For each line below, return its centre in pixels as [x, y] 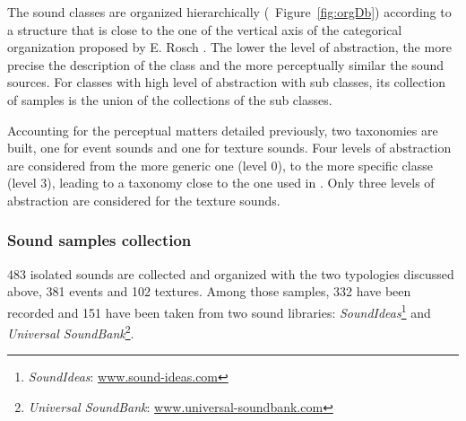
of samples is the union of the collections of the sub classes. [170, 99]
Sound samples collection [99, 240]
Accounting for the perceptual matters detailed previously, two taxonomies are [223, 130]
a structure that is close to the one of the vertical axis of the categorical [205, 29]
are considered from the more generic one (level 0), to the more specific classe [220, 165]
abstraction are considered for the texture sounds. [144, 200]
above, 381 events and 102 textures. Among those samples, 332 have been [209, 291]
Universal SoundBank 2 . [71, 332]
